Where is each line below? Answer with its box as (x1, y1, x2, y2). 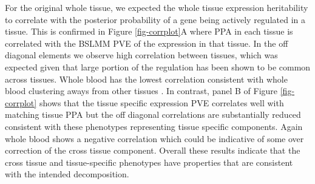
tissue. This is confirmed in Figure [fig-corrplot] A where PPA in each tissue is (5, 25, 293, 38)
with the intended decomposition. (5, 168, 129, 180)
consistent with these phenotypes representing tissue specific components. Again (5, 120, 303, 132)
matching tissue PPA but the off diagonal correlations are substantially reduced (5, 108, 301, 121)
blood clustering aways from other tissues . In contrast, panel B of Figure (5, 84, 278, 97)
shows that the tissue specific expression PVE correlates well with (39, 96, 284, 109)
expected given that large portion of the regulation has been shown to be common (5, 60, 311, 73)
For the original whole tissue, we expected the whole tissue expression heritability (5, 1, 308, 13)
